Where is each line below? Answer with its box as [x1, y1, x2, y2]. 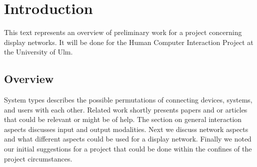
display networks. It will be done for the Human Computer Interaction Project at [4, 36, 253, 47]
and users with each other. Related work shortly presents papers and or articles [4, 104, 247, 114]
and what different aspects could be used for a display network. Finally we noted [4, 133, 251, 144]
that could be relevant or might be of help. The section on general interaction [4, 114, 242, 124]
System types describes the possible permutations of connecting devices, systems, [4, 94, 252, 105]
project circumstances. [4, 153, 72, 163]
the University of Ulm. [4, 46, 73, 57]
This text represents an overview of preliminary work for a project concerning [4, 27, 242, 37]
